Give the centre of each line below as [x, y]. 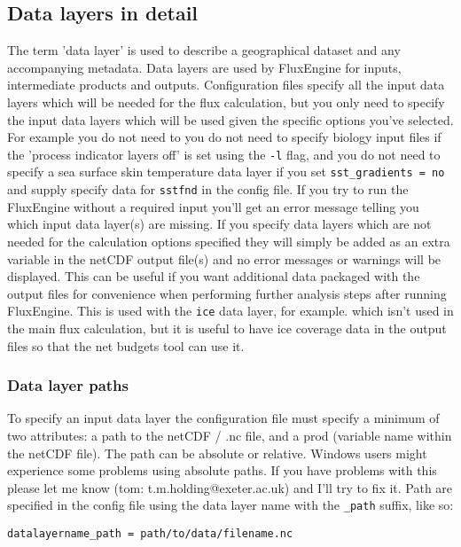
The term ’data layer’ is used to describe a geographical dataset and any [204, 50]
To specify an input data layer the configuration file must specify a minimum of [223, 418]
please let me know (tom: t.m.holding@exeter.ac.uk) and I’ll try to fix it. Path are [230, 487]
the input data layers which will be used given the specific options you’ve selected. [230, 119]
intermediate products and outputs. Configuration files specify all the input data [226, 85]
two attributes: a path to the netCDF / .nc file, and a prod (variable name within [230, 435]
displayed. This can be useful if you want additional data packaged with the [214, 276]
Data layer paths [68, 385]
